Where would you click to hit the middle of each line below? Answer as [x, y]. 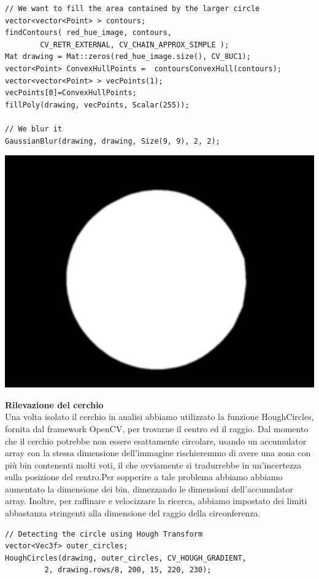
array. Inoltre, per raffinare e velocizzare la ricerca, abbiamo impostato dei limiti [156, 501]
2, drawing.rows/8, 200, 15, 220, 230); [128, 570]
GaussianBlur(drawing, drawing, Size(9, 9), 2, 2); [113, 141]
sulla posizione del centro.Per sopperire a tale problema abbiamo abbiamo [144, 477]
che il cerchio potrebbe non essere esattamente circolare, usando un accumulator [156, 441]
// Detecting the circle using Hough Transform [104, 534]
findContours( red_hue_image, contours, [89, 33]
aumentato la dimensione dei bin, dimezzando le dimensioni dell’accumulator [149, 488]
